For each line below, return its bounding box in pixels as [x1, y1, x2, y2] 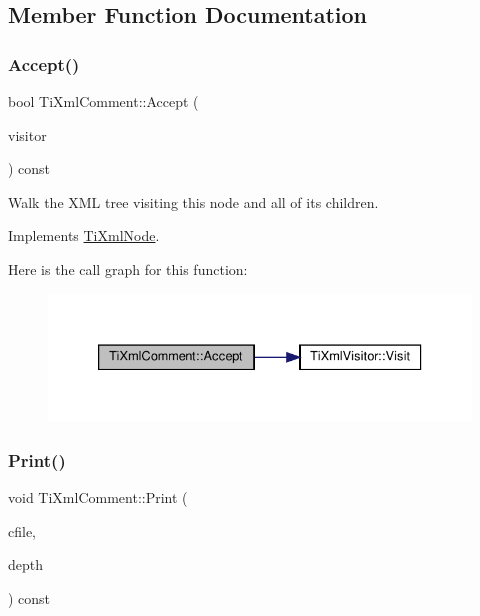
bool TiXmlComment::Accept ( [8, 91, 199, 111]
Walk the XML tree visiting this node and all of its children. [8, 191, 379, 212]
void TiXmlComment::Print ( [8, 487, 188, 508]
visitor [8, 124, 47, 145]
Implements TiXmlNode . [8, 225, 160, 246]
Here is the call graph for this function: [8, 258, 248, 279]
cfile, [8, 520, 36, 541]
